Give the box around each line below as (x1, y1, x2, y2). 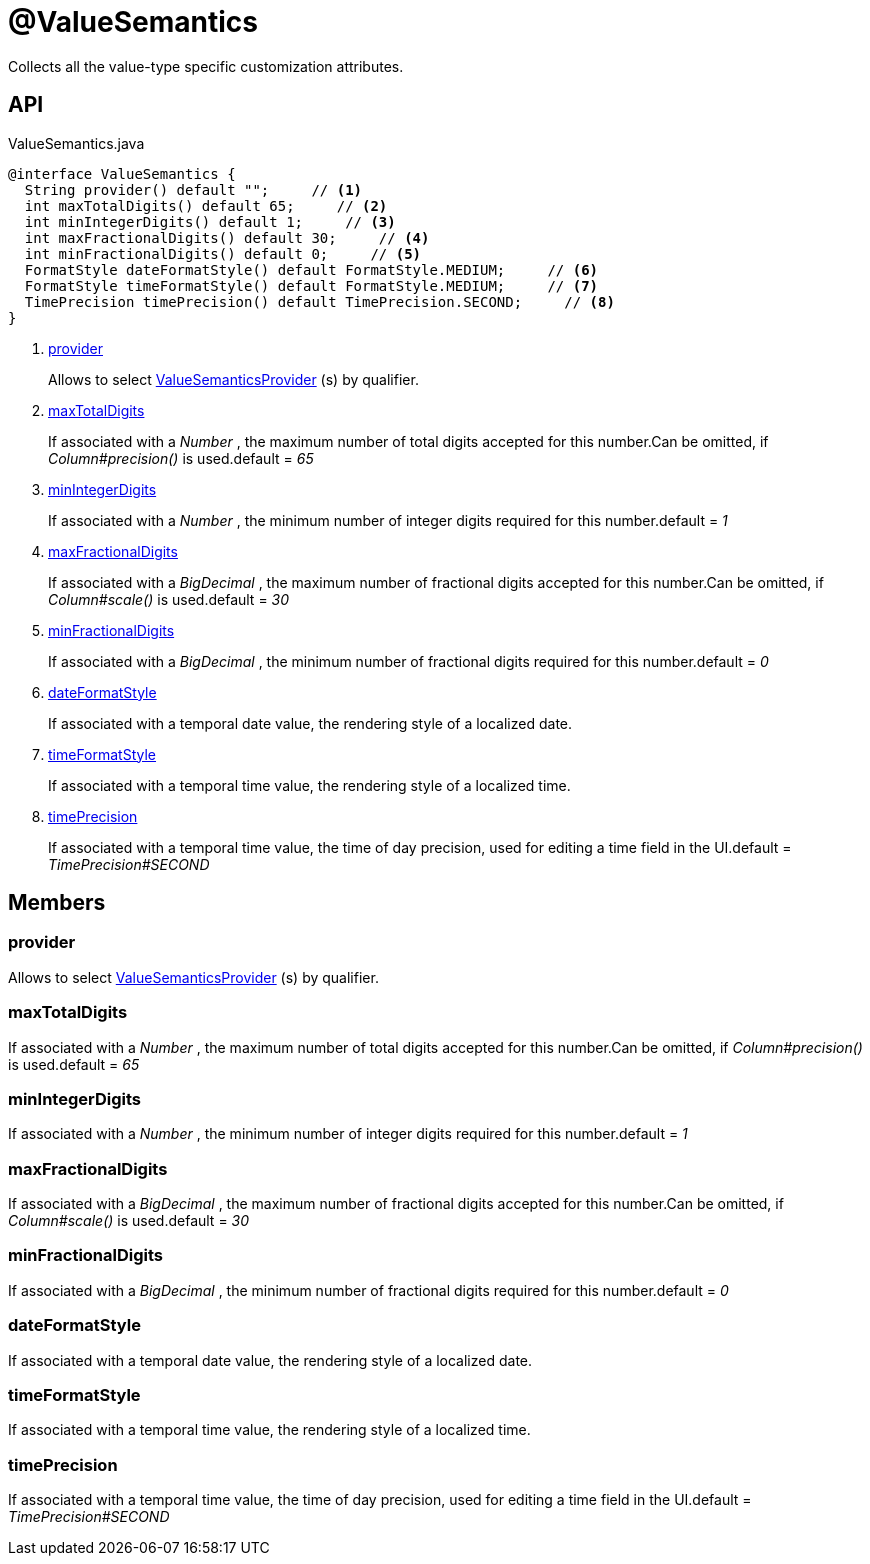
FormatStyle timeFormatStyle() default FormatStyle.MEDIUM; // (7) (24, 277, 599, 294)
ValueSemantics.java (8, 134, 145, 152)
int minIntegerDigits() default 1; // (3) (24, 213, 396, 230)
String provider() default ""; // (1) (24, 181, 363, 198)
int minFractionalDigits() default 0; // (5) (24, 245, 422, 262)
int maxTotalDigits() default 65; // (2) (24, 197, 388, 214)
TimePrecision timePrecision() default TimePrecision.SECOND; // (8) (24, 293, 615, 310)
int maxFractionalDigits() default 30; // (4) (24, 229, 430, 246)
